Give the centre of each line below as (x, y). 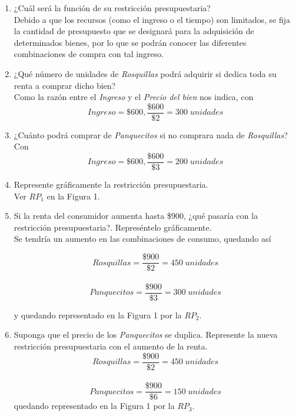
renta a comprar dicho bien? (65, 85)
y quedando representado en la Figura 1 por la (98, 315)
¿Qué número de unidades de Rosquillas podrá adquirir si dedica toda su (145, 73)
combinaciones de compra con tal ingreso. (89, 54)
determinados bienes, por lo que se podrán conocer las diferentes (130, 42)
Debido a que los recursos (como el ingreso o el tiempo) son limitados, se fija (152, 19)
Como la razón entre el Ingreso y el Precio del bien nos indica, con (134, 97)
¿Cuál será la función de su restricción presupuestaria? (112, 8)
